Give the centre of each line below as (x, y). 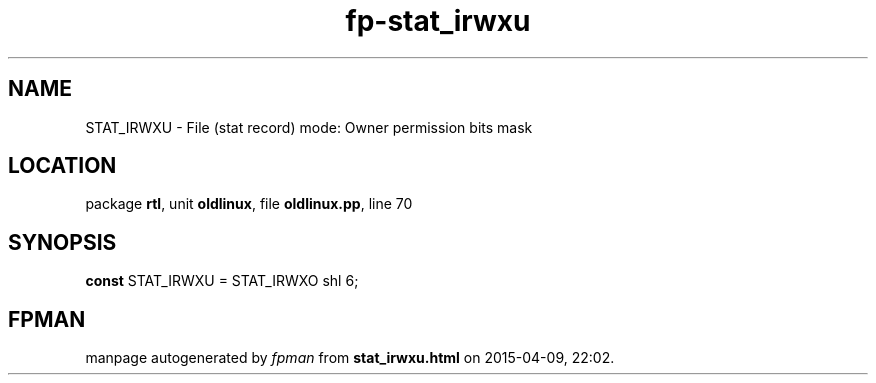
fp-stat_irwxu (438, 21)
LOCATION (62, 166)
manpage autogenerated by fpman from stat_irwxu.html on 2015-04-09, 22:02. (350, 358)
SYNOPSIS (62, 242)
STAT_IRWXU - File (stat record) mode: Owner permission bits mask (309, 127)
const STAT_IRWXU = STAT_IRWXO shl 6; (222, 281)
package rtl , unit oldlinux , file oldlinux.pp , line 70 (249, 204)
